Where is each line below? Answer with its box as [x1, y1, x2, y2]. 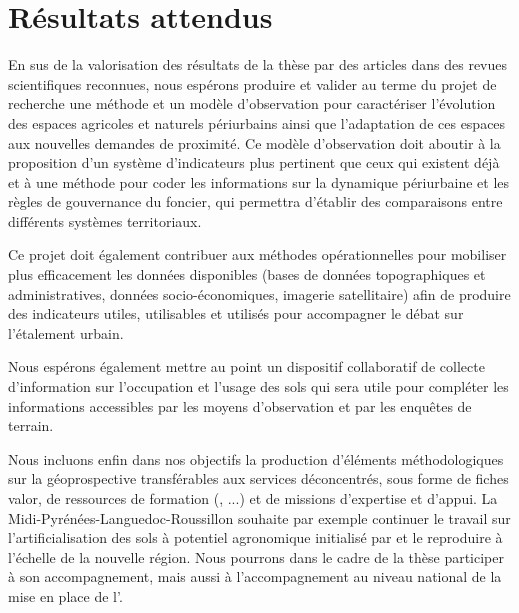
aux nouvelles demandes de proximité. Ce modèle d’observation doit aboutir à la [8, 132, 501, 153]
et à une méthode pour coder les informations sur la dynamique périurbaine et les [8, 171, 510, 192]
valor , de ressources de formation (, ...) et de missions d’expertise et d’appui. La [8, 488, 498, 508]
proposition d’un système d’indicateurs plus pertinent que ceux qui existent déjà [8, 152, 500, 173]
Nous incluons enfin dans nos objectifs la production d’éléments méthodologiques [8, 448, 504, 469]
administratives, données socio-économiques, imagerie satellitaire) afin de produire [8, 283, 511, 304]
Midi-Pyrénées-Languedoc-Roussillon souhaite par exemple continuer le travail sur [8, 507, 511, 528]
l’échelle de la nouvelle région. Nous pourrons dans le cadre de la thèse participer [8, 546, 504, 567]
